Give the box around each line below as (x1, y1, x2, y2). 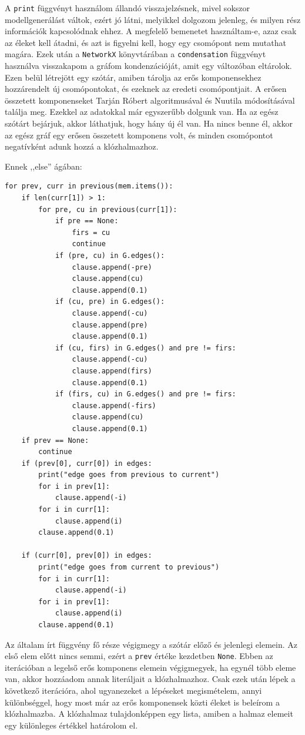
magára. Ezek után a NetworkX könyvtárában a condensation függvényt (5, 48, 266, 60)
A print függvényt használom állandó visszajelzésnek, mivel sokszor (5, 2, 250, 14)
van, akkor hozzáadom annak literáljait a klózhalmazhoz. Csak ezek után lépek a (5, 673, 296, 685)
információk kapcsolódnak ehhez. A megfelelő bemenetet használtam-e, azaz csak (5, 25, 297, 37)
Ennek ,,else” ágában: (5, 160, 82, 172)
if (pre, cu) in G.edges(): (55, 251, 165, 260)
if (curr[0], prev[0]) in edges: (21, 551, 152, 560)
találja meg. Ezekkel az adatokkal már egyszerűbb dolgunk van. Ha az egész (5, 105, 279, 118)
